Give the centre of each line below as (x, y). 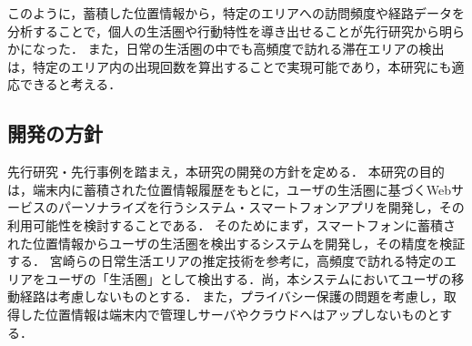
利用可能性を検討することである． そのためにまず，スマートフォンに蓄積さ (231, 224)
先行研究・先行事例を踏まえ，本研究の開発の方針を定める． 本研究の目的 (226, 172)
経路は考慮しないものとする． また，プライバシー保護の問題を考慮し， (231, 296)
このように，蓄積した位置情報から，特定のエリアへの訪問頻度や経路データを (236, 13)
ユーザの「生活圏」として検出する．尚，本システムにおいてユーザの (248, 278)
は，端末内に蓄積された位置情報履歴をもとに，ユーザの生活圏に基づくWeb (229, 189)
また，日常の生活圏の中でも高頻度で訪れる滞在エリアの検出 (266, 49)
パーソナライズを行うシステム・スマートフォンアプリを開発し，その (261, 207)
